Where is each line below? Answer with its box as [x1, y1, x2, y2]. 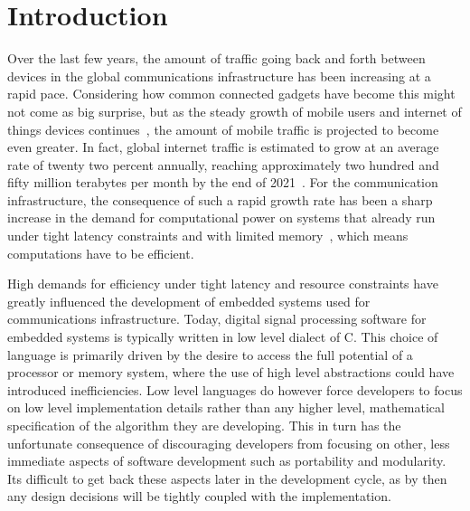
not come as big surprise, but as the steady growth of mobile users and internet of [7, 101, 462, 120]
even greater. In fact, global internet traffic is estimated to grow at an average [7, 137, 439, 156]
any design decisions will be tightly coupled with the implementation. [7, 487, 391, 506]
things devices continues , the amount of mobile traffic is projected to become [7, 119, 439, 138]
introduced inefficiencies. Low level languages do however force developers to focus [7, 380, 463, 399]
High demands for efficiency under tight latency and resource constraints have [7, 274, 438, 293]
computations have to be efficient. [7, 243, 194, 262]
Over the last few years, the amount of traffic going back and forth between [7, 49, 426, 68]
